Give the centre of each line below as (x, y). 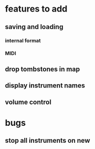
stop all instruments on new (47, 141)
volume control (28, 102)
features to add (36, 9)
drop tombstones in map (42, 69)
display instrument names (45, 86)
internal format (23, 41)
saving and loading (34, 27)
